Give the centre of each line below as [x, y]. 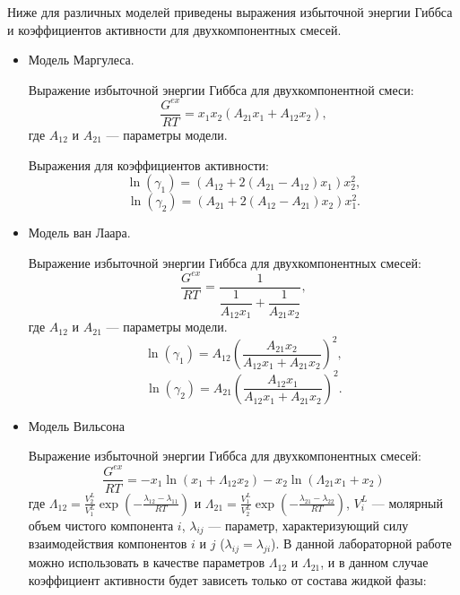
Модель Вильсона [76, 425]
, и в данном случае [374, 562]
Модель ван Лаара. [79, 233]
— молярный [407, 502]
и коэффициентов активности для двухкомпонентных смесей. [174, 29]
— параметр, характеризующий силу [308, 525]
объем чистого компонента [101, 525]
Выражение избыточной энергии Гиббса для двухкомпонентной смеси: [221, 89]
